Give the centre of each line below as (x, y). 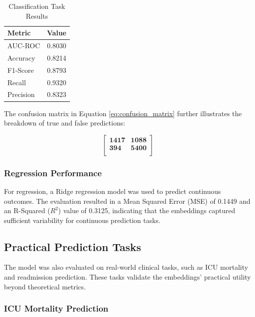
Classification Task (37, 6)
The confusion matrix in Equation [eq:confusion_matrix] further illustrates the (123, 113)
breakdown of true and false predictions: (65, 123)
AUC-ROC (24, 46)
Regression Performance (53, 173)
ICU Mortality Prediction (56, 308)
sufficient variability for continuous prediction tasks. (82, 220)
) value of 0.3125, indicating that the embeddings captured (147, 210)
